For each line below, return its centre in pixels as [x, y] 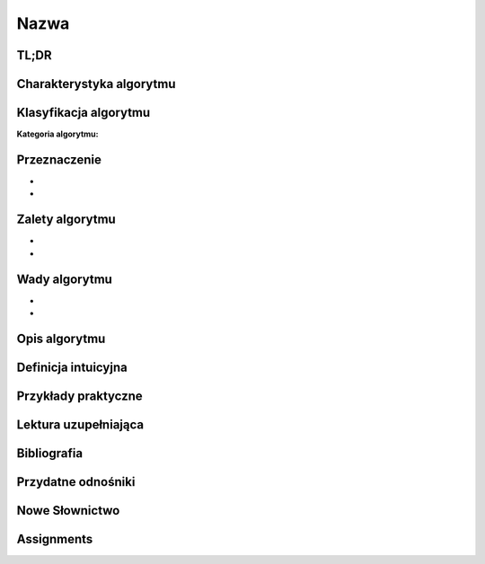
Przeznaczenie [59, 159]
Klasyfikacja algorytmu [84, 113]
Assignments [55, 539]
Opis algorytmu [61, 338]
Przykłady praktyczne [79, 396]
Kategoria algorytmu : [57, 134]
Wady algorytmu [64, 279]
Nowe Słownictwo [68, 511]
